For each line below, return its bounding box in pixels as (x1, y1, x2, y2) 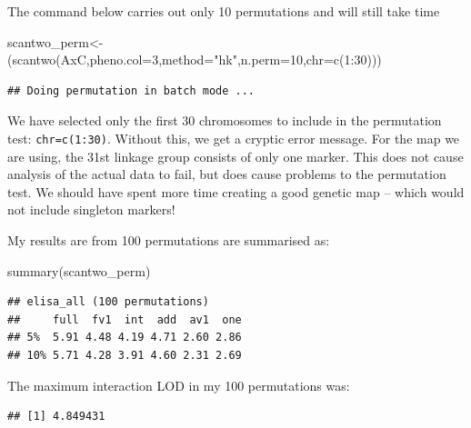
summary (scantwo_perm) (7, 261, 151, 280)
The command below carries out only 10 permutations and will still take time (7, 2, 440, 20)
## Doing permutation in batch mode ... (7, 84, 256, 97)
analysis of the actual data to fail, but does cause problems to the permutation (7, 164, 446, 184)
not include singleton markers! (7, 200, 175, 219)
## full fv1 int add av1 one (7, 313, 242, 326)
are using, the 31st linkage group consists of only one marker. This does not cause (7, 146, 464, 165)
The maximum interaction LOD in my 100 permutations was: (7, 375, 350, 394)
